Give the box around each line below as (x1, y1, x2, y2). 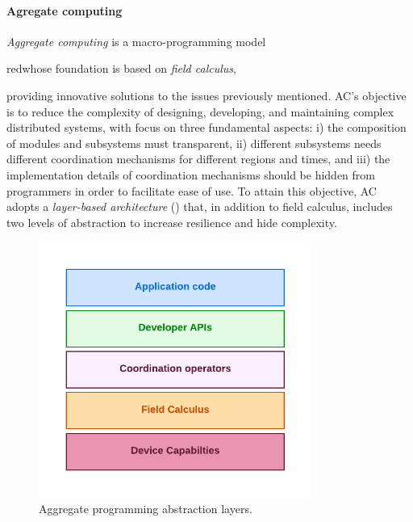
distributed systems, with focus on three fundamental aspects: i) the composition (6, 119, 407, 136)
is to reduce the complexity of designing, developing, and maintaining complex (6, 103, 394, 120)
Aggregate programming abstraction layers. (39, 500, 252, 517)
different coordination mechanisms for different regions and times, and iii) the (6, 150, 390, 167)
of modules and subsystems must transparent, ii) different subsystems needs (6, 134, 382, 151)
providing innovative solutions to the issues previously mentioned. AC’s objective (6, 86, 407, 103)
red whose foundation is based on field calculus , (6, 60, 236, 77)
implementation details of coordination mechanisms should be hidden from (6, 166, 375, 183)
